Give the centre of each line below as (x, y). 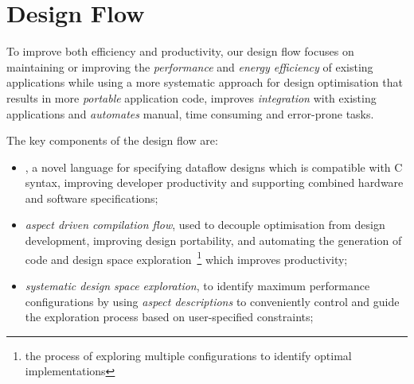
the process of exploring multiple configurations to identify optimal (188, 355)
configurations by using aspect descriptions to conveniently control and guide (212, 301)
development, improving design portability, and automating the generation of (213, 240)
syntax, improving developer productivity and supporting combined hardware (214, 182)
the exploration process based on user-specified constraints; (169, 317)
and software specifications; (92, 198)
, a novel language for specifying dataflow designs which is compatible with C (214, 167)
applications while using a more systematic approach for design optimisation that (205, 82)
